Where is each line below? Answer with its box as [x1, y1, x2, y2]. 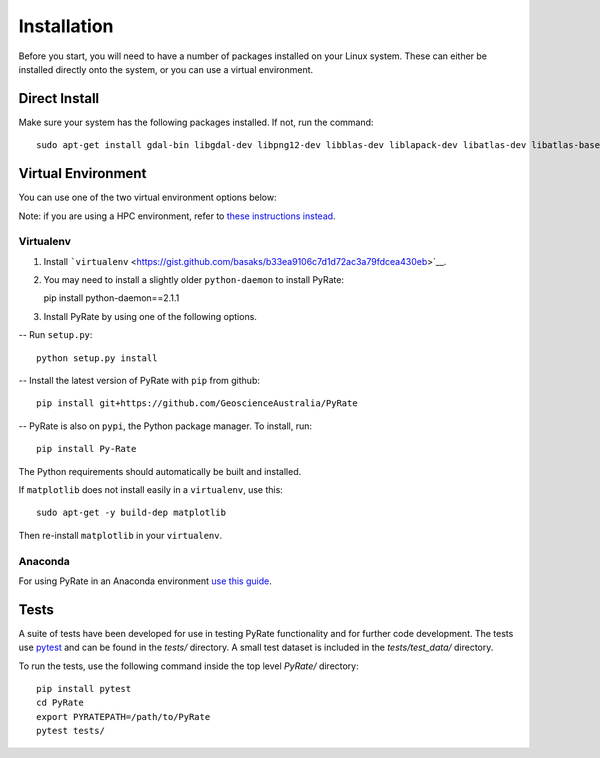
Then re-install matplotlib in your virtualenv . [18, 529, 223, 541]
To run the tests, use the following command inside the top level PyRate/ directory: [18, 660, 359, 672]
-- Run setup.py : [18, 329, 93, 341]
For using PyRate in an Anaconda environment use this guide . [18, 575, 272, 587]
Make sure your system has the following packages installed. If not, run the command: [18, 116, 374, 128]
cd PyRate [36, 697, 84, 709]
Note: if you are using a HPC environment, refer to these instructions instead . [18, 210, 336, 222]
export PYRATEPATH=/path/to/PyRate [36, 711, 211, 722]
